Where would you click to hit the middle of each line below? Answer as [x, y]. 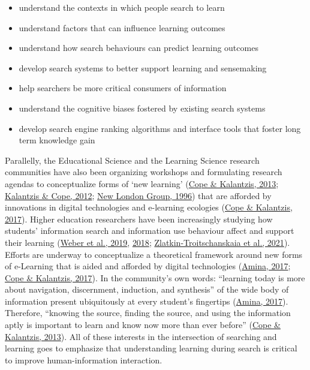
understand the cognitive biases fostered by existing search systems [142, 108]
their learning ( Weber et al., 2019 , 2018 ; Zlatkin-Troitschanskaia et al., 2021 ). [148, 242]
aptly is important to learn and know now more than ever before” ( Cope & [143, 325]
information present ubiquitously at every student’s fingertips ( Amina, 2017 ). [147, 301]
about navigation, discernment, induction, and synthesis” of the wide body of [147, 289]
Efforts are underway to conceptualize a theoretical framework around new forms [154, 254]
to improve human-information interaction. [84, 360]
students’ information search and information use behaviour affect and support [150, 231]
